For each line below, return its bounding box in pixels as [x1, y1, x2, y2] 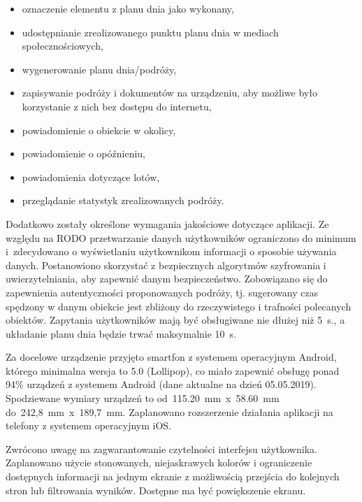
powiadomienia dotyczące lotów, [22, 169, 160, 184]
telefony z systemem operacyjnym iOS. [6, 418, 172, 433]
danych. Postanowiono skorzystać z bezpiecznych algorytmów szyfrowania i [6, 257, 326, 272]
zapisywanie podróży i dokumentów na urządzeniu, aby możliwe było [22, 85, 317, 100]
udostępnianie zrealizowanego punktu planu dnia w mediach [22, 24, 279, 39]
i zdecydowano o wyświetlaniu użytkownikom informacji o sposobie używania [6, 244, 337, 259]
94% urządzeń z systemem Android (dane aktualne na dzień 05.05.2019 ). [6, 377, 317, 392]
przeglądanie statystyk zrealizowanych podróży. [22, 193, 224, 208]
